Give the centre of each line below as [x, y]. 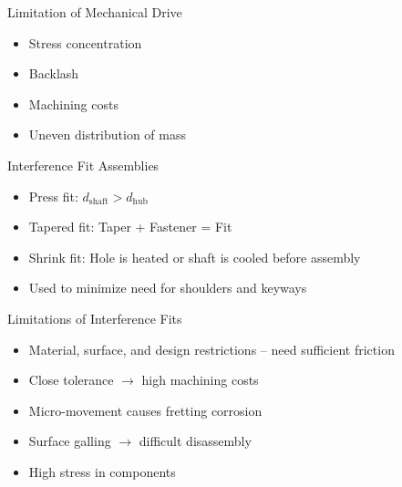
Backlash [54, 73]
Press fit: [53, 196]
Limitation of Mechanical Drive [95, 12]
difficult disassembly [195, 441]
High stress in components [102, 471]
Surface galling [70, 441]
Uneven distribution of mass [107, 135]
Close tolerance [71, 380]
